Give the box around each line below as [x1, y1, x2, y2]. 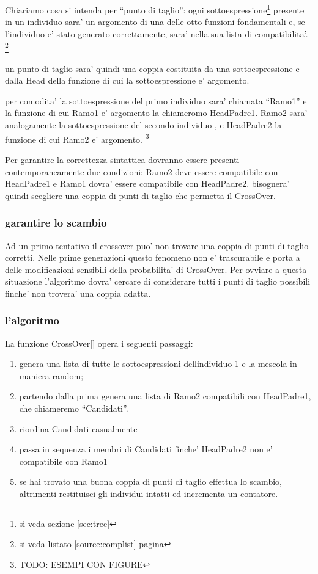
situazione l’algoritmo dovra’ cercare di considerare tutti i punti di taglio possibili [5, 275, 311, 288]
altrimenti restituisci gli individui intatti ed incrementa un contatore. [19, 487, 278, 500]
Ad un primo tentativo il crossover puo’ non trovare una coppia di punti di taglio [5, 239, 309, 252]
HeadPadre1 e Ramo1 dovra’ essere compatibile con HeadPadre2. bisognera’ [5, 177, 290, 190]
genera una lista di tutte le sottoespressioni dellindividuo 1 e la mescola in [19, 357, 297, 370]
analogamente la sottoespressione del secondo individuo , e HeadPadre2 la [5, 118, 282, 131]
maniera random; [19, 369, 84, 382]
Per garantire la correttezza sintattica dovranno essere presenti [5, 153, 240, 165]
